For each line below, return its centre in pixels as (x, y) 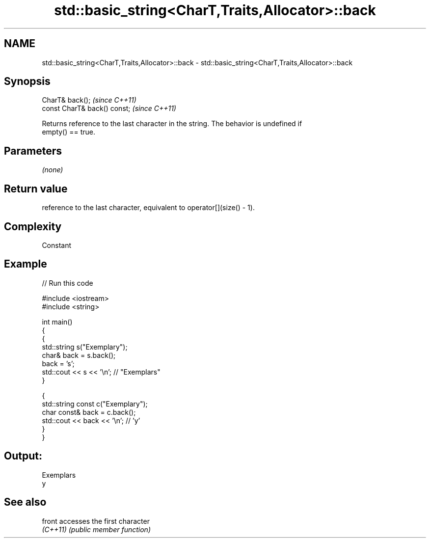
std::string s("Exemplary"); (85, 347)
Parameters (33, 151)
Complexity (33, 226)
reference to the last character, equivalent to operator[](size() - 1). (148, 208)
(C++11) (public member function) (96, 529)
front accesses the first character (96, 521)
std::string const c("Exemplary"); (95, 404)
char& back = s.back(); (79, 355)
